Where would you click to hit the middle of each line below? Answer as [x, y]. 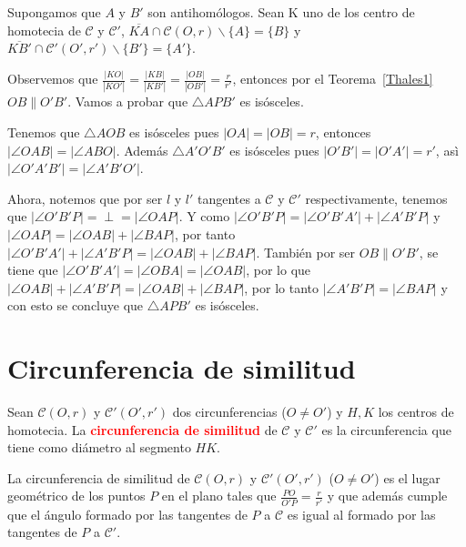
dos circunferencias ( [229, 412]
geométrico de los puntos [76, 496]
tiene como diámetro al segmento [99, 447]
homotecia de [44, 30]
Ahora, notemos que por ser [85, 198]
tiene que [33, 270]
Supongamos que [54, 12]
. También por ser [306, 252]
